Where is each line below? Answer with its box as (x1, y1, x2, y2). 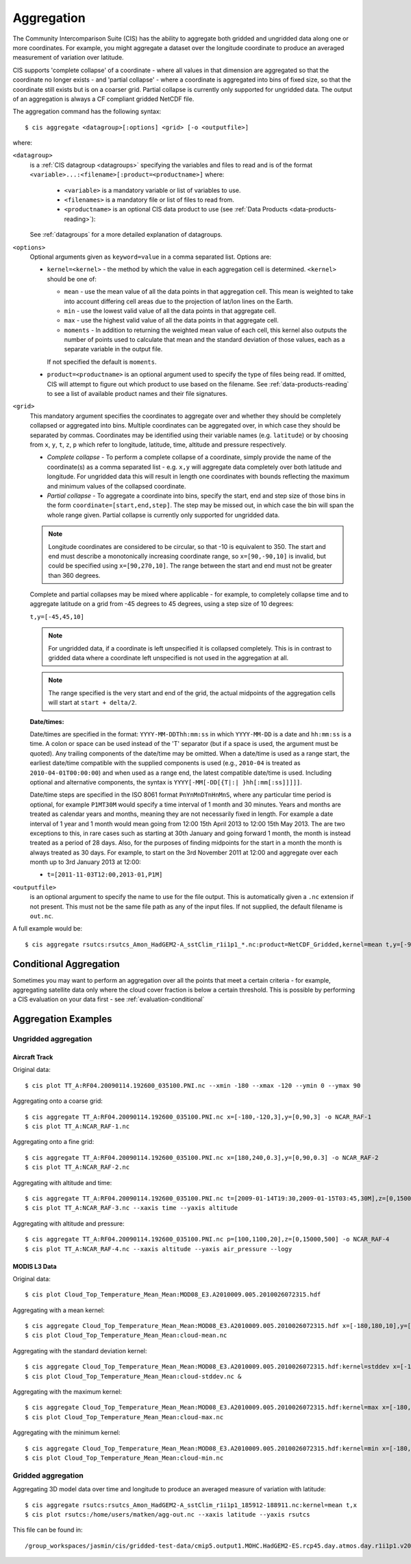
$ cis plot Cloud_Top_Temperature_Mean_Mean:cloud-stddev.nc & (25, 1373, 242, 1380)
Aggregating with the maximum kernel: (12, 1388, 123, 1396)
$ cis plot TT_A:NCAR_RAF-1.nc (25, 1123, 130, 1130)
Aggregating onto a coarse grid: (12, 1097, 103, 1105)
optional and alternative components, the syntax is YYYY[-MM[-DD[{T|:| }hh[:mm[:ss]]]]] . (29, 778, 303, 786)
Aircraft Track (12, 1053, 53, 1062)
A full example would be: (12, 924, 82, 933)
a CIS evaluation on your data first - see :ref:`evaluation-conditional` (12, 995, 205, 1003)
